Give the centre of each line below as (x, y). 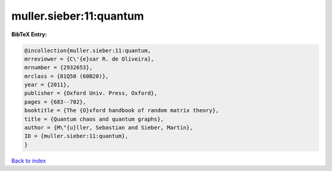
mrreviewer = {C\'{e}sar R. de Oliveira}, (89, 59)
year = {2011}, (47, 85)
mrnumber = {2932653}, (58, 68)
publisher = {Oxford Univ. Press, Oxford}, (91, 93)
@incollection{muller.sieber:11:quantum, (88, 50)
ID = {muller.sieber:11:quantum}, (76, 136)
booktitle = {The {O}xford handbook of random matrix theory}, (122, 111)
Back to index (29, 161)
